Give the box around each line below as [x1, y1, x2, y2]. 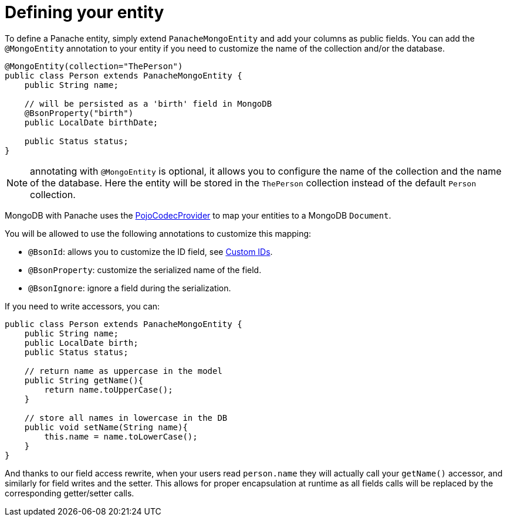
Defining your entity [5, 2, 164, 22]
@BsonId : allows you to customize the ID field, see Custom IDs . [28, 246, 273, 257]
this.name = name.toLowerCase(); [44, 431, 198, 441]
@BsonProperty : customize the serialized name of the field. [28, 264, 262, 275]
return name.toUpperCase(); [44, 384, 173, 394]
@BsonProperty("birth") [24, 108, 134, 118]
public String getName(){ [24, 375, 144, 385]
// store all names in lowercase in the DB [24, 413, 228, 423]
